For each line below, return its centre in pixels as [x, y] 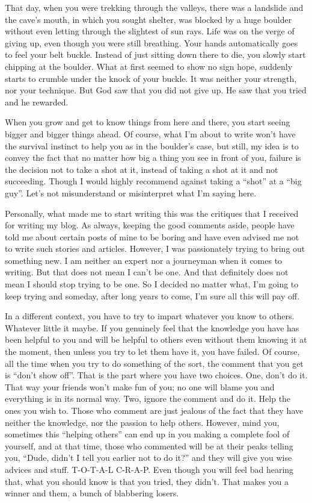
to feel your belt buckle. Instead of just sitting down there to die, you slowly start [155, 55]
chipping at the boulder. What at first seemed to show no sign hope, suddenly [149, 66]
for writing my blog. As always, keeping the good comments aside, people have [150, 225]
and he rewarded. [37, 102]
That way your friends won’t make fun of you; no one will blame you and [140, 386]
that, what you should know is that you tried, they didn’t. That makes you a [147, 481]
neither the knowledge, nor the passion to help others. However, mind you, [142, 422]
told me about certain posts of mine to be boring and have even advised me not [152, 236]
